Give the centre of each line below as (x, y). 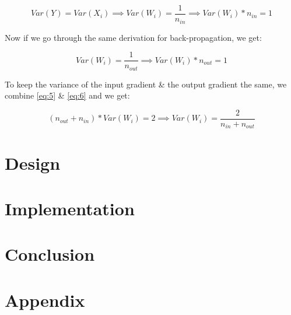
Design (33, 162)
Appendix (45, 300)
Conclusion (50, 254)
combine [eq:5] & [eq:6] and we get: (67, 95)
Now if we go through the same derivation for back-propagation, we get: (133, 37)
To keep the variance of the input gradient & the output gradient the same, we (146, 84)
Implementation (70, 208)
